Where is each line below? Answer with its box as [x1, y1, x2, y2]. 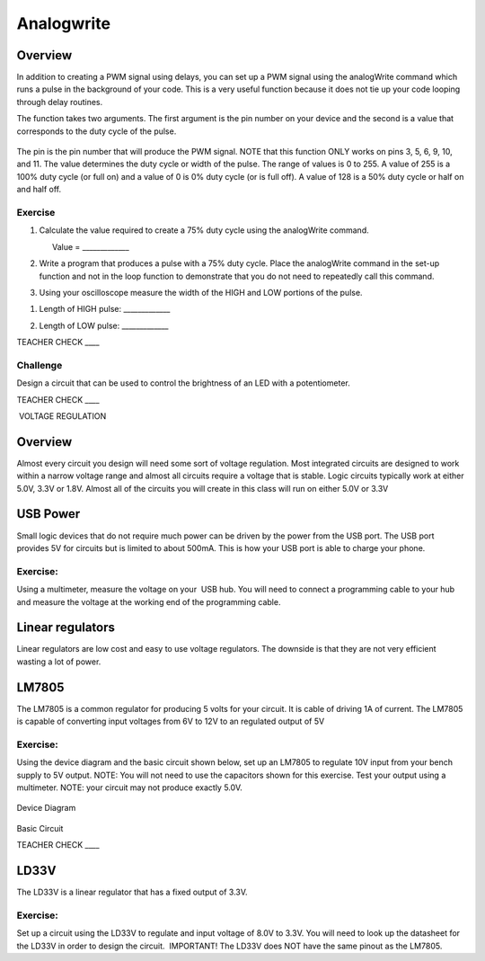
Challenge [16, 359, 63, 371]
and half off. [16, 184, 62, 195]
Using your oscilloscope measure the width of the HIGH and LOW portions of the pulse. [39, 287, 363, 298]
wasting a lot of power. [16, 656, 101, 667]
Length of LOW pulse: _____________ [39, 320, 169, 331]
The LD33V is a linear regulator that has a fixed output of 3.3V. [16, 886, 248, 898]
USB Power [16, 506, 81, 521]
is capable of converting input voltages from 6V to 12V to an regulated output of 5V [16, 716, 325, 727]
